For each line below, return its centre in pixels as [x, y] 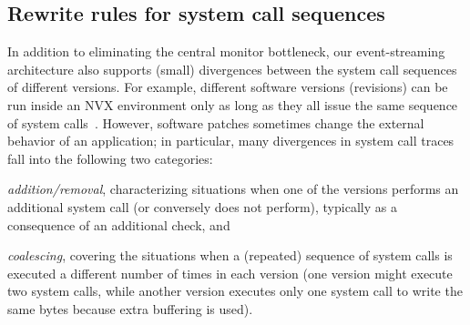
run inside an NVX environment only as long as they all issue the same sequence [233, 104]
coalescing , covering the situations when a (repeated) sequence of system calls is [230, 255]
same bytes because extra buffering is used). [130, 308]
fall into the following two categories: [110, 158]
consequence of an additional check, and [119, 224]
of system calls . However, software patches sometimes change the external [216, 122]
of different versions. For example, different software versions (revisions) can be [228, 87]
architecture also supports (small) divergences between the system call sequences [232, 69]
